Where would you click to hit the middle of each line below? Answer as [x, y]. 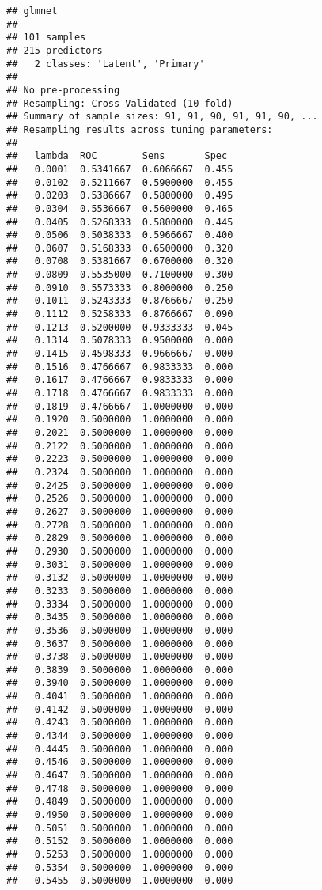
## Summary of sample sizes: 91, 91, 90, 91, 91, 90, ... [162, 117]
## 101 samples [46, 38]
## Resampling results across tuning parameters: [140, 129]
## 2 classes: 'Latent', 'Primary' [106, 64]
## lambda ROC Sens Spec [117, 156]
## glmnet [32, 11]
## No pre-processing [63, 90]
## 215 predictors [55, 50]
